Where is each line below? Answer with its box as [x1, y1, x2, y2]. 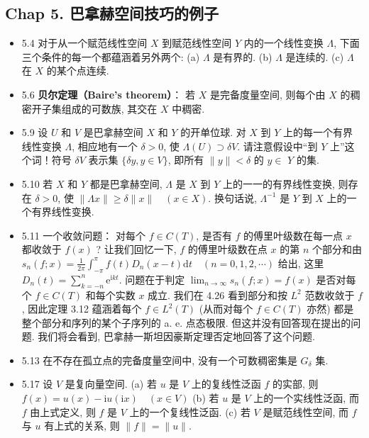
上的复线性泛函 [191, 376, 261, 391]
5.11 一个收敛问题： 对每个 [21, 228, 146, 242]
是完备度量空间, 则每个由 [209, 86, 326, 101]
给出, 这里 [277, 255, 324, 270]
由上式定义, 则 [30, 404, 96, 419]
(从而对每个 [199, 301, 253, 316]
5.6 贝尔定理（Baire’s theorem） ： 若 [21, 86, 196, 101]
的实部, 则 [272, 376, 319, 391]
